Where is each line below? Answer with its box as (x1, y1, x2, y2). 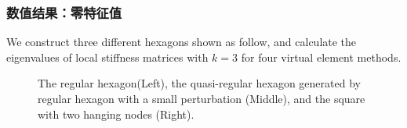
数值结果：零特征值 (6, 2, 122, 22)
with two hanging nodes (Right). (38, 105, 194, 122)
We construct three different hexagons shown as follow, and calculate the (6, 34, 357, 50)
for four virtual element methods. (241, 48, 402, 65)
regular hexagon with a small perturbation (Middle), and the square (38, 91, 365, 106)
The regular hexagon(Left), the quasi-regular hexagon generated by (38, 75, 361, 91)
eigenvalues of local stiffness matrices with (6, 48, 209, 65)
